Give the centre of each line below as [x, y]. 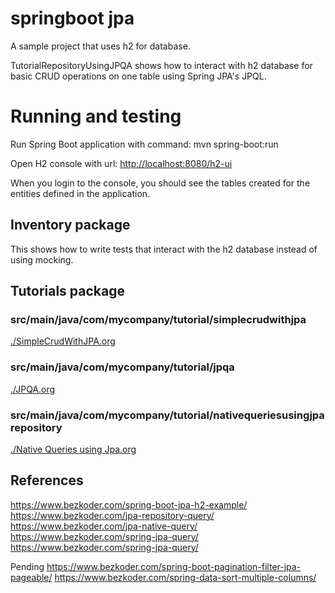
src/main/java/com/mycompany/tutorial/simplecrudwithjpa [158, 319]
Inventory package [70, 225]
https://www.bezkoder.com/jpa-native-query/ [104, 526]
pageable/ [31, 577]
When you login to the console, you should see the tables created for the [160, 183]
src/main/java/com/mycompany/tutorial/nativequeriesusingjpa [167, 415]
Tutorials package [68, 291]
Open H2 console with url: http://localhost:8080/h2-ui [121, 163]
